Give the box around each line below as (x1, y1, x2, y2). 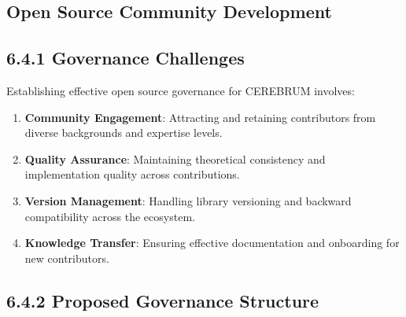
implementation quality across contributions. (24, 166, 240, 182)
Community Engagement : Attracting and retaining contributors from (24, 109, 376, 125)
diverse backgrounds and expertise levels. (24, 124, 223, 141)
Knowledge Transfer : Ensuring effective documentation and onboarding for (24, 234, 400, 251)
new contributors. (24, 249, 109, 266)
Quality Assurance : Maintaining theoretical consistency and (24, 150, 326, 167)
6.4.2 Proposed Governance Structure (6, 288, 319, 312)
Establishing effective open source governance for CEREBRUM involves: (6, 82, 355, 98)
